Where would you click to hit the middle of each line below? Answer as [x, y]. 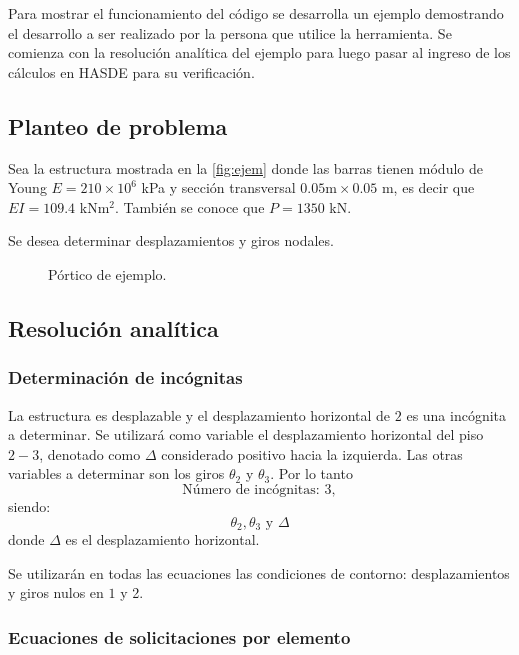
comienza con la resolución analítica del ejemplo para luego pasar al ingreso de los [259, 52]
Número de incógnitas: [251, 489]
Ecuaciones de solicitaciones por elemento [179, 636]
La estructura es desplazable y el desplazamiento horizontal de [199, 414]
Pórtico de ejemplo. [107, 273]
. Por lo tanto [311, 473]
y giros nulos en [56, 592]
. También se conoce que [189, 206]
